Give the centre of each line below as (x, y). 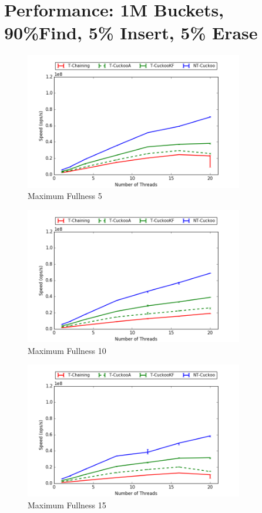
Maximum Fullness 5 (65, 196)
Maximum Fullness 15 (67, 504)
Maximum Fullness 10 (67, 350)
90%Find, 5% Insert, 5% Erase (131, 33)
